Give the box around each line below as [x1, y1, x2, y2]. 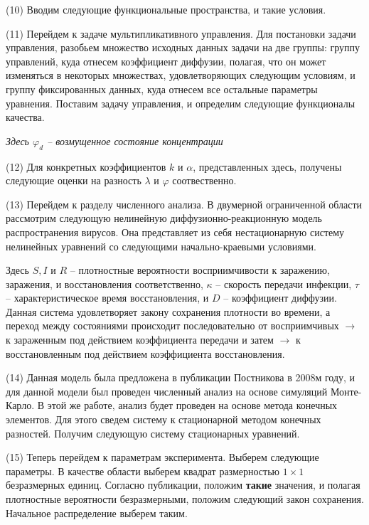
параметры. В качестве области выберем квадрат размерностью [6, 463, 280, 478]
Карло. [6, 398, 35, 413]
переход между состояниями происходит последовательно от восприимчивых [6, 318, 339, 333]
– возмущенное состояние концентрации [47, 133, 223, 148]
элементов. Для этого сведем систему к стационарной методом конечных [6, 412, 321, 427]
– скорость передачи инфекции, [215, 276, 352, 291]
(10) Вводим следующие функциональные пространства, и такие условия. [6, 2, 326, 16]
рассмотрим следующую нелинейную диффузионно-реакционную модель [6, 211, 322, 226]
